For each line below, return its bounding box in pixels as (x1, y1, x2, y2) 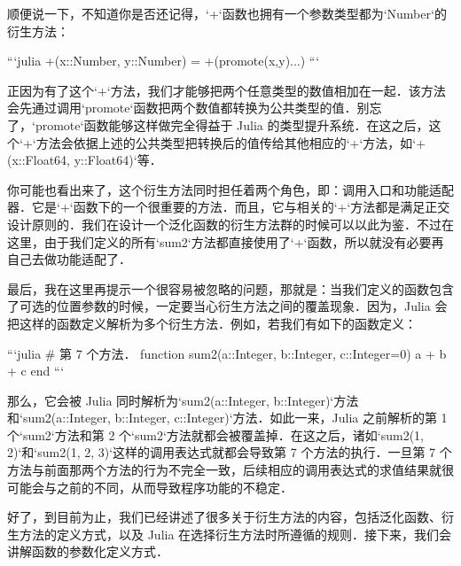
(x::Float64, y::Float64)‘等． (7, 151, 162, 169)
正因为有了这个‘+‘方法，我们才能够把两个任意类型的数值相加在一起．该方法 (7, 81, 446, 99)
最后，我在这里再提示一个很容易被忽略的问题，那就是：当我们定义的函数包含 (7, 279, 454, 298)
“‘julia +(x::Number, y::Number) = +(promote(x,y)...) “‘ (7, 51, 320, 70)
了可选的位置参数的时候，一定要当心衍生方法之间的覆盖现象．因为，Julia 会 (7, 297, 448, 315)
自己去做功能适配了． (7, 250, 131, 268)
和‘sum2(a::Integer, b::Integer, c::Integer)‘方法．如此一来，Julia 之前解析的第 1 (7, 408, 448, 427)
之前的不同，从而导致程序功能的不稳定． (56, 477, 293, 496)
